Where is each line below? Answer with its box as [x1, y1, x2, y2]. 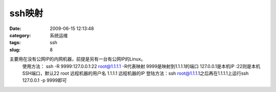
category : [9, 32, 31, 38]
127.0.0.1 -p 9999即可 [22, 77, 67, 83]
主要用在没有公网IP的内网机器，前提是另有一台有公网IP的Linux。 [9, 56, 146, 62]
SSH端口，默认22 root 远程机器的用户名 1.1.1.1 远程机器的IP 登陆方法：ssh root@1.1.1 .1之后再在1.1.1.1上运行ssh [22, 70, 249, 76]
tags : [9, 40, 21, 46]
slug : [9, 46, 20, 53]
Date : [9, 25, 21, 32]
